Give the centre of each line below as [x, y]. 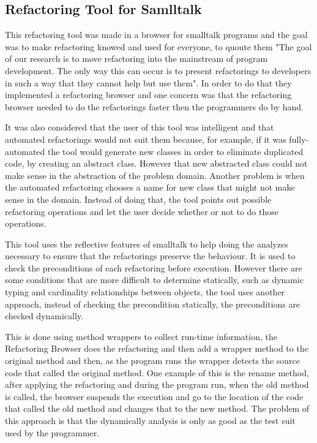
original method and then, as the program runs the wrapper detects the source [153, 361]
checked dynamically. [44, 316]
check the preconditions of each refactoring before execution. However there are [154, 267]
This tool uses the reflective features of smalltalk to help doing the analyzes [147, 244]
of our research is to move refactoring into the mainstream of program [136, 59]
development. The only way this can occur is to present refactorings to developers [158, 70]
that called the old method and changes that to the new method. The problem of [157, 408]
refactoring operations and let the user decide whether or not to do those [142, 211]
